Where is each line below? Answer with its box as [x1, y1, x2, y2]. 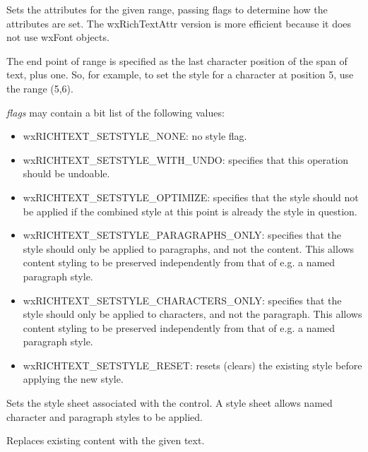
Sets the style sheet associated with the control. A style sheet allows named [6, 395, 333, 410]
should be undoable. [23, 166, 110, 181]
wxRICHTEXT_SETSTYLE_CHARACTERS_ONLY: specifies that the [23, 292, 342, 307]
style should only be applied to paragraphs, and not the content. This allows [23, 241, 355, 256]
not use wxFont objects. [6, 30, 109, 44]
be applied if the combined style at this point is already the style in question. [23, 203, 357, 218]
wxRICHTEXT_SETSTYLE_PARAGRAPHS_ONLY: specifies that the [23, 227, 342, 242]
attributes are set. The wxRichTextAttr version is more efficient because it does [6, 16, 352, 30]
